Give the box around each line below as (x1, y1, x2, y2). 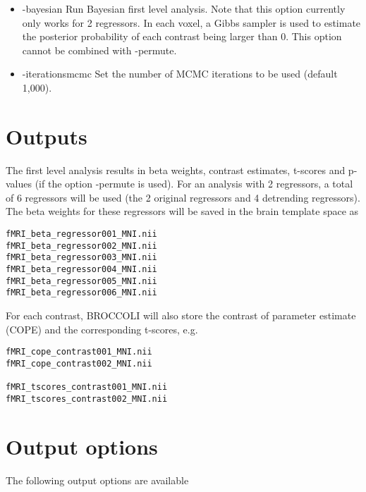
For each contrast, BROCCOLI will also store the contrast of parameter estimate (6, 308, 356, 322)
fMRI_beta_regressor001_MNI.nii (6, 229, 157, 240)
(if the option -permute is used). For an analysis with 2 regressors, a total (35, 176, 353, 191)
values (6, 176, 32, 191)
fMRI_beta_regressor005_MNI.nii (6, 276, 157, 286)
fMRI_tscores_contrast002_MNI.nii (6, 393, 168, 404)
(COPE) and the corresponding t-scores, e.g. (6, 321, 198, 336)
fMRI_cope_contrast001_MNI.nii (6, 347, 152, 357)
